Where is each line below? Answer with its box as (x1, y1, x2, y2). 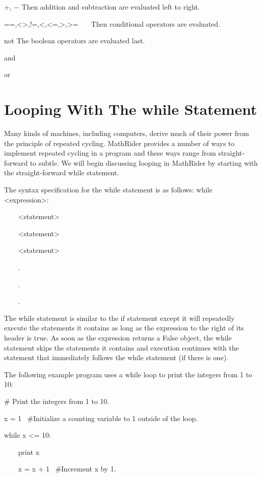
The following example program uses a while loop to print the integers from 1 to (4, 369, 252, 379)
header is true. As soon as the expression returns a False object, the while (4, 332, 232, 343)
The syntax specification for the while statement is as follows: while (4, 184, 213, 195)
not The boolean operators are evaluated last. (4, 35, 145, 46)
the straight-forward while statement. (4, 167, 119, 178)
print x (18, 446, 40, 457)
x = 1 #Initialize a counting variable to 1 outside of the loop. (4, 413, 198, 423)
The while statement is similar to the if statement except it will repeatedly (4, 312, 235, 323)
